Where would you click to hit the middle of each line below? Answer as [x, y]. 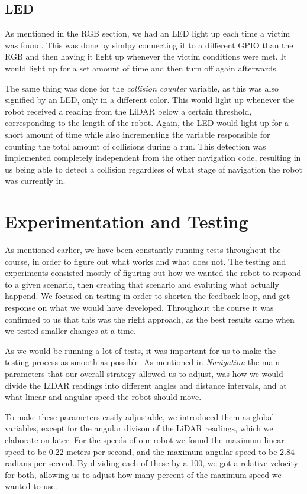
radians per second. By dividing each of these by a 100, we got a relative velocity [151, 463]
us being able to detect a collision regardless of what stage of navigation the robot [153, 169]
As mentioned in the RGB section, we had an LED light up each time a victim [148, 33]
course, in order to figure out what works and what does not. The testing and [146, 261]
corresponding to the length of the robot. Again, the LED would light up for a [147, 123]
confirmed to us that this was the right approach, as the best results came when [150, 319]
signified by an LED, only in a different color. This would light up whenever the [150, 100]
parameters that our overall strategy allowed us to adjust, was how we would [144, 373]
